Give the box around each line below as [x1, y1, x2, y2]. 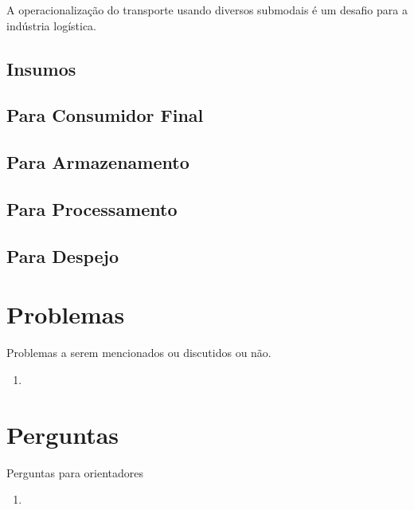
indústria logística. [6, 17, 96, 33]
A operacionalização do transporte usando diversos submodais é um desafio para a [6, 2, 408, 18]
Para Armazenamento [6, 150, 189, 175]
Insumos [6, 56, 76, 80]
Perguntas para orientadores [6, 464, 144, 481]
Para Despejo [6, 243, 119, 268]
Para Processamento [6, 196, 178, 221]
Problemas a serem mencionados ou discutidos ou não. [6, 344, 271, 361]
